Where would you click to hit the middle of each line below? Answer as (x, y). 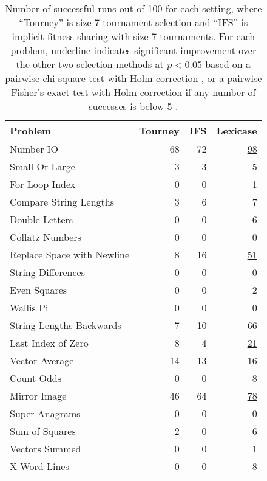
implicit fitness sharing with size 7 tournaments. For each (133, 36)
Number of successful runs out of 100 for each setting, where (133, 8)
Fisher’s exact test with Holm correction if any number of (133, 92)
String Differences (47, 272)
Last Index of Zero (49, 343)
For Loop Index (43, 184)
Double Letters (42, 219)
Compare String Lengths (62, 202)
